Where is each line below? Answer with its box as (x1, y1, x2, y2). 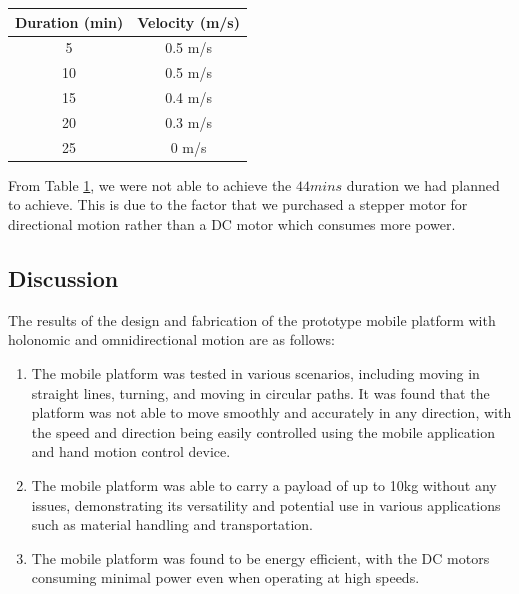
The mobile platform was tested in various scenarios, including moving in (31, 362, 480, 383)
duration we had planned (346, 174, 500, 195)
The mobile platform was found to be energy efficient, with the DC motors (31, 547, 490, 568)
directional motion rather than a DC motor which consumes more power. (8, 214, 456, 234)
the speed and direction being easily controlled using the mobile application (31, 421, 495, 442)
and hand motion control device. (31, 441, 231, 462)
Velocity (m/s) (137, 11, 240, 32)
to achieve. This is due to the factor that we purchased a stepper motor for (8, 194, 468, 215)
